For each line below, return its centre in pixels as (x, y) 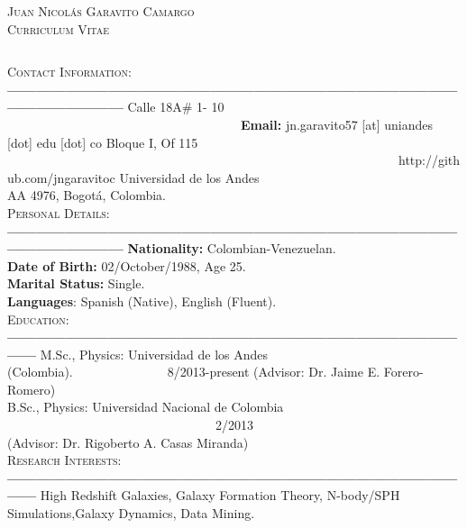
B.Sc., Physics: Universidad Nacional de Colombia (146, 407)
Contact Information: (69, 72)
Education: (38, 319)
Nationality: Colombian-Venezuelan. (232, 248)
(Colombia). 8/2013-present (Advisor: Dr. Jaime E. (194, 372)
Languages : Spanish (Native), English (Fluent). (142, 300)
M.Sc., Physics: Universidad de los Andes (154, 354)
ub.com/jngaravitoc (61, 177)
